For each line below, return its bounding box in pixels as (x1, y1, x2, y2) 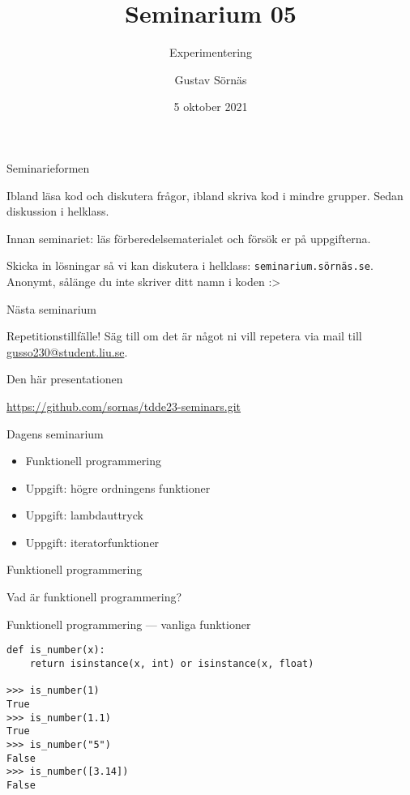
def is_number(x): (6, 644, 105, 656)
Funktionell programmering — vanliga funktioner (6, 615, 251, 632)
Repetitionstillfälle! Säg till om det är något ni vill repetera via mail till (6, 327, 362, 344)
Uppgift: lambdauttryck (25, 506, 143, 524)
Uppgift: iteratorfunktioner (25, 533, 160, 550)
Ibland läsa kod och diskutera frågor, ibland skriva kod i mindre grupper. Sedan (6, 186, 404, 203)
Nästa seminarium (6, 300, 97, 317)
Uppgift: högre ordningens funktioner (25, 479, 211, 496)
